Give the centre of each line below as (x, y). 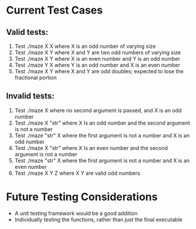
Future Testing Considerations (82, 197)
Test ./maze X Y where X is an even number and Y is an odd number (97, 59)
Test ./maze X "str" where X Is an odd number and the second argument (102, 123)
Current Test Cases (54, 10)
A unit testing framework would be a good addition (76, 213)
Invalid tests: (30, 96)
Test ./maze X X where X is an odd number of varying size (85, 46)
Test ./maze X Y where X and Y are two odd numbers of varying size (98, 53)
